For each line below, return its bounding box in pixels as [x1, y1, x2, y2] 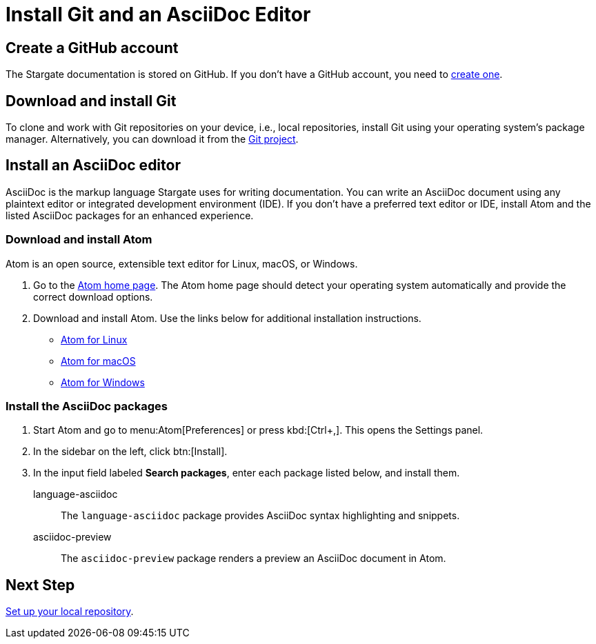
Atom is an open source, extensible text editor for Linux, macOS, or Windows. [6, 257, 358, 270]
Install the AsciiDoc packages [6, 399, 168, 413]
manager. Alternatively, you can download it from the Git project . [6, 133, 299, 145]
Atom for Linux [61, 333, 128, 345]
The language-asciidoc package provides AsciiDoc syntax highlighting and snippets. [61, 510, 460, 522]
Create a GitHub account [6, 39, 179, 57]
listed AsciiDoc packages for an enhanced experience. [6, 209, 254, 221]
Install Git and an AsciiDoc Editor [6, 3, 311, 26]
